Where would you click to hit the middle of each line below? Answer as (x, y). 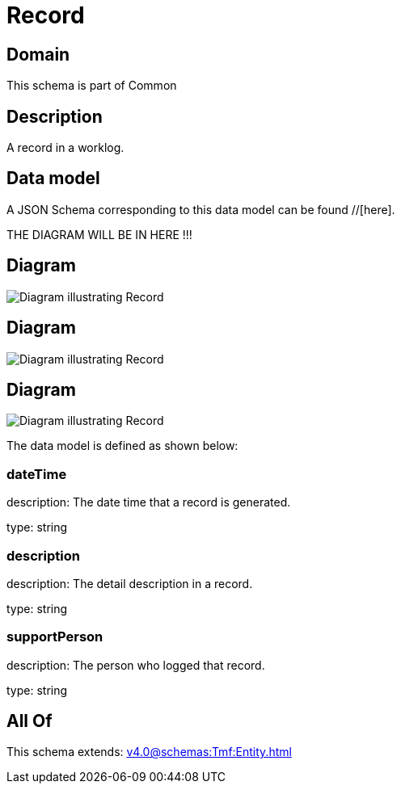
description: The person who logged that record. (136, 665)
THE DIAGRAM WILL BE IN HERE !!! (99, 234)
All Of (30, 721)
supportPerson (55, 637)
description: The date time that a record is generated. (149, 502)
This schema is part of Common (92, 86)
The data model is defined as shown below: (122, 446)
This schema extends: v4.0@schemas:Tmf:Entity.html (149, 752)
